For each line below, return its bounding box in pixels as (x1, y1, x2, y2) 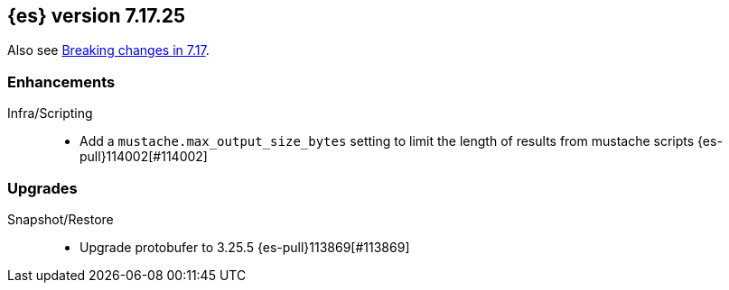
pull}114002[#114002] (79, 149, 208, 165)
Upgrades (7, 178, 78, 197)
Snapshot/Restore (7, 211, 114, 227)
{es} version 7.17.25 (7, 5, 186, 27)
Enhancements (7, 72, 116, 91)
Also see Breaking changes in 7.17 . (7, 42, 210, 59)
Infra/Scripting (7, 105, 93, 122)
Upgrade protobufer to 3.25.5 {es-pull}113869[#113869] (79, 239, 410, 255)
